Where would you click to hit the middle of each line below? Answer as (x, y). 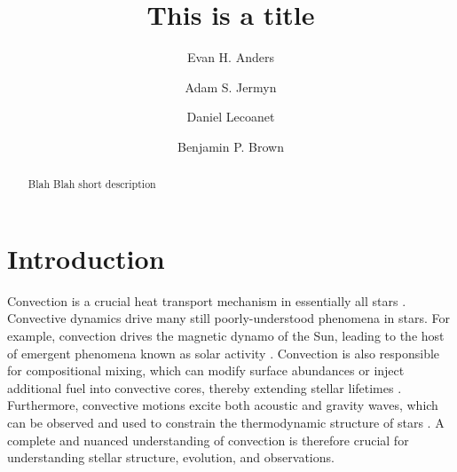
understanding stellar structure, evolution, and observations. (171, 457)
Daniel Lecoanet (231, 117)
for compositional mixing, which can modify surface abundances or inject (206, 370)
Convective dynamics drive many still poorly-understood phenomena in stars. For (228, 318)
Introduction (86, 258)
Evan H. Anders (231, 57)
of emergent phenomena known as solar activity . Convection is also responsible (224, 353)
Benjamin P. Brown (231, 146)
